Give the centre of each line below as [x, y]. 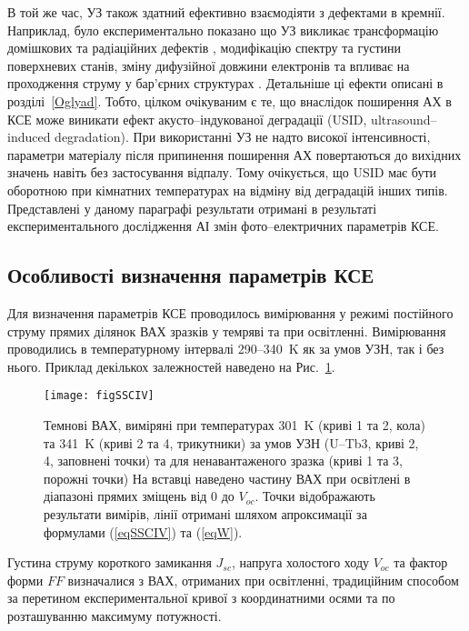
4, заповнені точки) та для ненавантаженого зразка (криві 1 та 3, [224, 461]
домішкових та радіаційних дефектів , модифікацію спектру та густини [204, 48]
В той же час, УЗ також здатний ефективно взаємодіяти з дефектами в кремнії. [226, 12]
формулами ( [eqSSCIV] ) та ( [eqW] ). [143, 531]
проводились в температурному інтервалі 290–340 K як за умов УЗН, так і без [226, 349]
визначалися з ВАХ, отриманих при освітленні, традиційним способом [263, 580]
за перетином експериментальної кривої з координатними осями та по [201, 598]
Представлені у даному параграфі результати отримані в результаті [192, 208]
